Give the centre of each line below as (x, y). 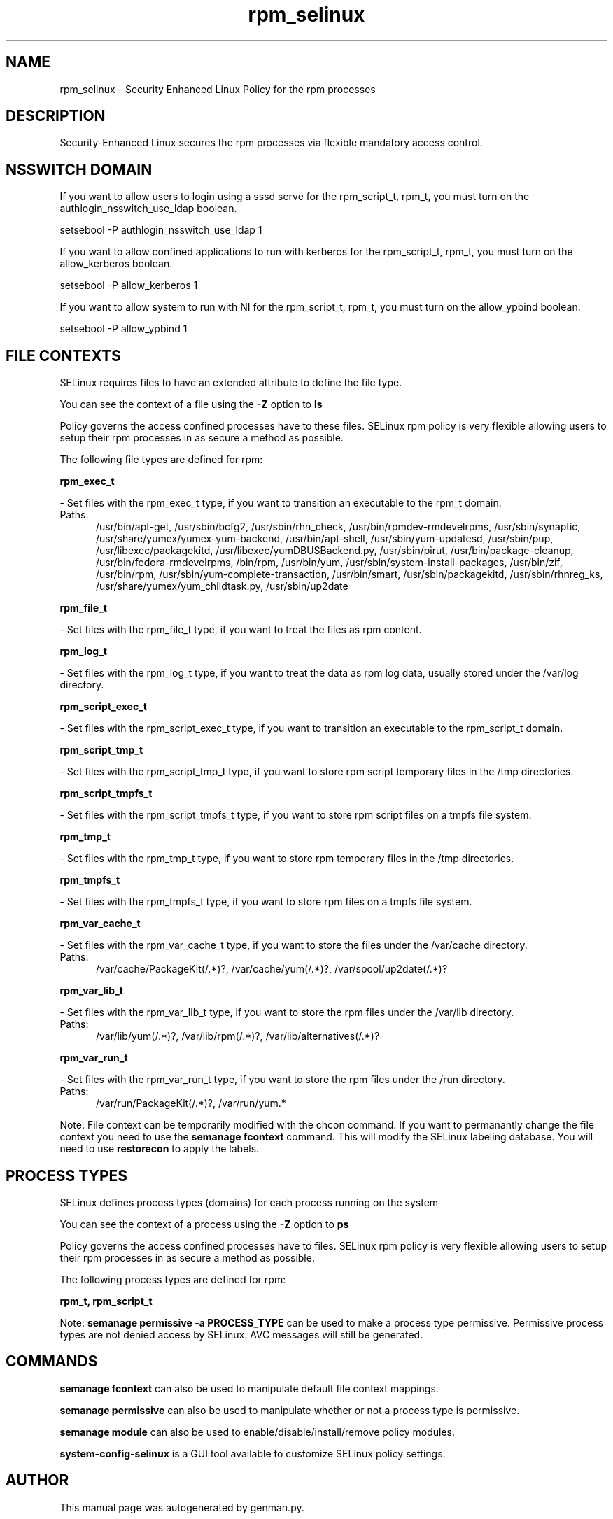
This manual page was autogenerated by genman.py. (182, 1507)
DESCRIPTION (56, 116)
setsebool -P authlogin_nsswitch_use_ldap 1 (161, 230)
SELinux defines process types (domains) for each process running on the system (249, 1202)
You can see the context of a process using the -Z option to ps (204, 1224)
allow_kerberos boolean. (116, 264)
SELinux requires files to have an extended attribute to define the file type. (231, 383)
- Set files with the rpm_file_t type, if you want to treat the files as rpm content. (241, 630)
